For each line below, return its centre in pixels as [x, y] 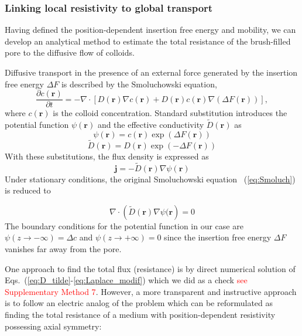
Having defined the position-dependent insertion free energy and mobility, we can [150, 30]
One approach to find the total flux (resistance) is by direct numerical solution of [150, 268]
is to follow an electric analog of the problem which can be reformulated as [139, 303]
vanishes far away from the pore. [63, 249]
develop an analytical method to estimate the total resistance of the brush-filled [148, 41]
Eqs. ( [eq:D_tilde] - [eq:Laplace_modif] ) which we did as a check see [126, 280]
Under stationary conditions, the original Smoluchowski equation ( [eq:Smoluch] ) [150, 179]
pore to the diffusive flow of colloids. [70, 52]
